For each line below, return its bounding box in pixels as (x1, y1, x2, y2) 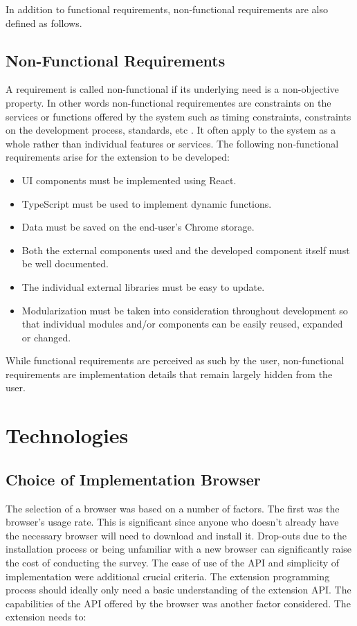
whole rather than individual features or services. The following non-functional (6, 136, 339, 150)
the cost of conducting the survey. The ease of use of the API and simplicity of (6, 555, 340, 570)
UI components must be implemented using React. (21, 172, 237, 187)
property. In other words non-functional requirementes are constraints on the (6, 95, 331, 109)
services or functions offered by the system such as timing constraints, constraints (6, 109, 351, 123)
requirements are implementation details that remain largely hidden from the (6, 366, 333, 381)
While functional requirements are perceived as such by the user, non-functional (6, 353, 345, 368)
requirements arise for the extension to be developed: (6, 150, 230, 164)
